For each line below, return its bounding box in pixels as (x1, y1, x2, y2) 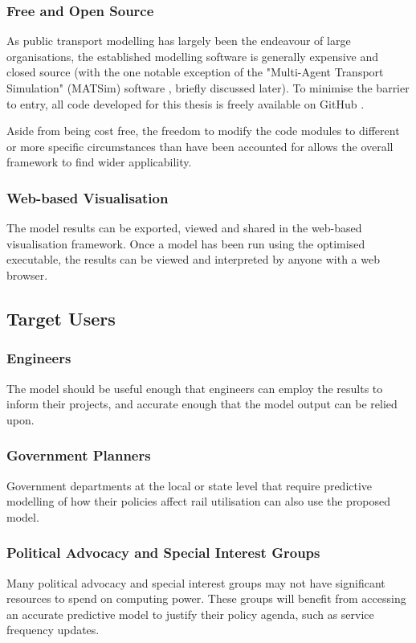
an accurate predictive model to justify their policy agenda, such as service (6, 605, 374, 622)
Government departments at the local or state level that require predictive (6, 477, 373, 494)
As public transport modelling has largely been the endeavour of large (6, 32, 351, 49)
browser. (6, 266, 48, 283)
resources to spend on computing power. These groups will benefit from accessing (6, 590, 406, 607)
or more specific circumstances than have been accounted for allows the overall (6, 137, 394, 154)
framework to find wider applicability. (6, 154, 192, 170)
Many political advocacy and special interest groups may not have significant (6, 574, 385, 591)
